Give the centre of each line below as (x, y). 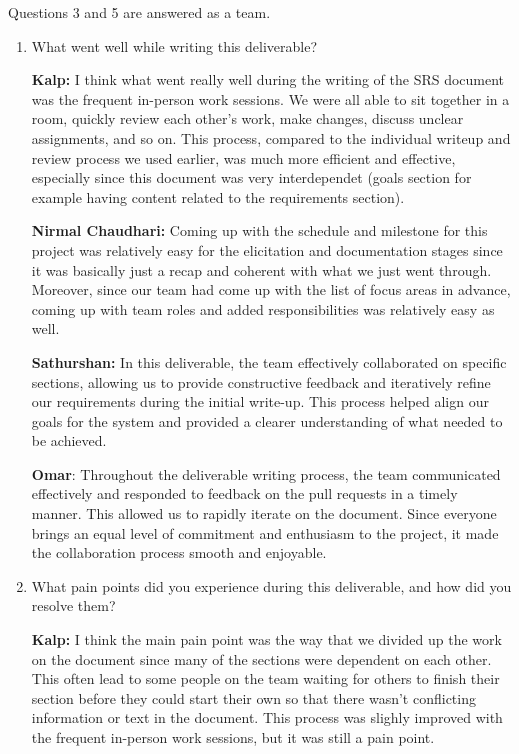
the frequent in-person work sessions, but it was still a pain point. (233, 737)
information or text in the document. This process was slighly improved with (267, 717)
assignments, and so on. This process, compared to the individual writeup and (271, 137)
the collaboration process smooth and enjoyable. (179, 552)
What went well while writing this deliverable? (174, 45)
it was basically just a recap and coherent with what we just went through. (261, 269)
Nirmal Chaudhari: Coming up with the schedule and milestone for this (259, 230)
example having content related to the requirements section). (218, 196)
